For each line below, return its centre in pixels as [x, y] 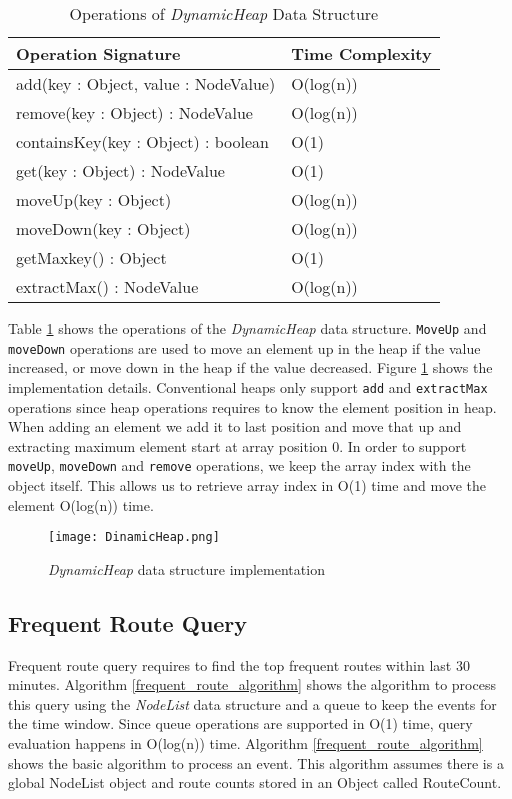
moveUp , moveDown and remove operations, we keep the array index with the [239, 465]
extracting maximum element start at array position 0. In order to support [237, 445]
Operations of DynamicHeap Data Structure [224, 13]
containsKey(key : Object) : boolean [142, 141]
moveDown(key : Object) [103, 228]
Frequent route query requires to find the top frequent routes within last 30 [239, 664]
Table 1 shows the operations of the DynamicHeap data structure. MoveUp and [247, 328]
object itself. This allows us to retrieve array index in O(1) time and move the [247, 485]
